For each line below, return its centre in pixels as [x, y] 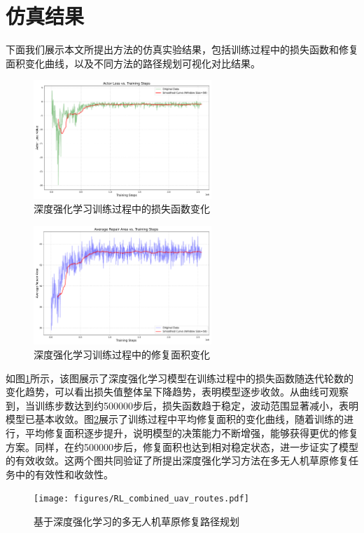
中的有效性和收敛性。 [64, 474]
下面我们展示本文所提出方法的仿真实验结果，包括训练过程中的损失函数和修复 [182, 49]
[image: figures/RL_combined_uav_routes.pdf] [141, 499]
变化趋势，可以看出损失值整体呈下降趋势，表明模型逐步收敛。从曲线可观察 [177, 392]
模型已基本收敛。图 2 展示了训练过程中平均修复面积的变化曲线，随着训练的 [175, 419]
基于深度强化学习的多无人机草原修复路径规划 [136, 521]
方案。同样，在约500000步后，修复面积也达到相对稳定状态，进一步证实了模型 [182, 446]
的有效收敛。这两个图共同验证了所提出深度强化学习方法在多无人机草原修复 [177, 460]
